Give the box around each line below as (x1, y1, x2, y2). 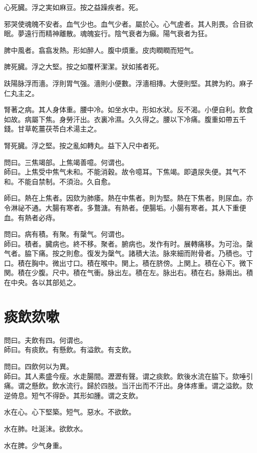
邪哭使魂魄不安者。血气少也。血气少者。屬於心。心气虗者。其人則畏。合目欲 (4, 18, 253, 29)
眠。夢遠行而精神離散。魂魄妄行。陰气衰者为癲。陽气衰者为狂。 (4, 28, 212, 39)
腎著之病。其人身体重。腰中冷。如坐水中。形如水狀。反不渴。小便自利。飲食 (4, 104, 253, 115)
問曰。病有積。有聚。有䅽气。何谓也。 (4, 229, 128, 239)
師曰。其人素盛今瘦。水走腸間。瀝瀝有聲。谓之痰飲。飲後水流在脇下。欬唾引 (4, 371, 253, 381)
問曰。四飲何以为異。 (4, 361, 73, 371)
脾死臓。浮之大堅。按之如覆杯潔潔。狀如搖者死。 (4, 61, 163, 72)
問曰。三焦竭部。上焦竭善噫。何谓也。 (4, 157, 128, 167)
